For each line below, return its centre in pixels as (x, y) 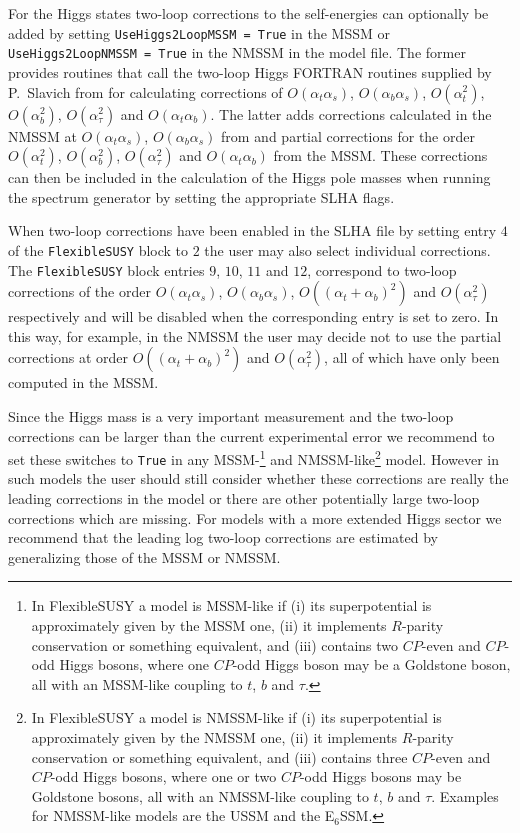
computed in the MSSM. (83, 382)
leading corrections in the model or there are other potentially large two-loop (244, 498)
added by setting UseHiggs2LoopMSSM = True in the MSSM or (199, 32)
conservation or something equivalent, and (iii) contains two (215, 644)
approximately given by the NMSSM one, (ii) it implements (214, 737)
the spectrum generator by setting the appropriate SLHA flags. (201, 196)
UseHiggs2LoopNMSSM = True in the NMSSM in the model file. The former (237, 52)
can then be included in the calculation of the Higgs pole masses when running (249, 177)
